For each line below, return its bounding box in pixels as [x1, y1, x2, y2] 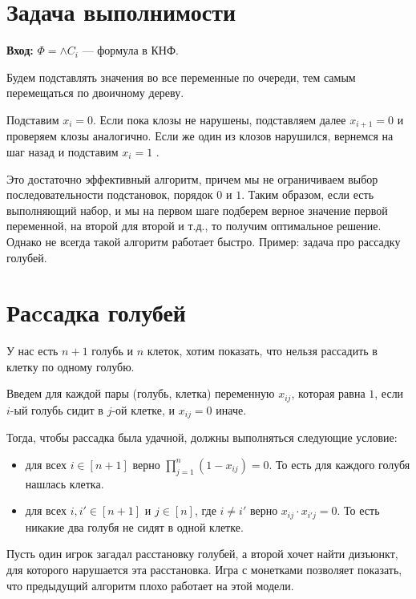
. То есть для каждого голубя [269, 455, 410, 472]
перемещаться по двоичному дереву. [6, 84, 184, 101]
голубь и [91, 342, 133, 359]
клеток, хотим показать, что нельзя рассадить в [147, 342, 378, 359]
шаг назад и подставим [6, 143, 119, 160]
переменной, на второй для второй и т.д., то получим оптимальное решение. [6, 217, 382, 234]
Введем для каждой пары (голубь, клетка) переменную [6, 385, 275, 402]
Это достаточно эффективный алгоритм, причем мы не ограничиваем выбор [6, 170, 378, 187]
